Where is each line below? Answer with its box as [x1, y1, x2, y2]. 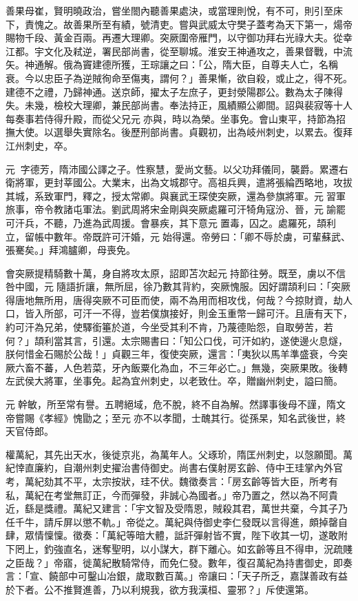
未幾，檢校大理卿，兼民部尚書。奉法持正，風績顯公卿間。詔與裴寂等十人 [24, 98, 352, 112]
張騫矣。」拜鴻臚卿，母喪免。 [6, 243, 136, 257]
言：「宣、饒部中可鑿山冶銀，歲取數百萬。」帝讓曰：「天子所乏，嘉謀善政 [6, 569, 328, 583]
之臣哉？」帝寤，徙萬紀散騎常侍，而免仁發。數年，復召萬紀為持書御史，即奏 [6, 555, 352, 569]
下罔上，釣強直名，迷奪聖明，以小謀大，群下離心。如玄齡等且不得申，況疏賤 [6, 541, 352, 556]
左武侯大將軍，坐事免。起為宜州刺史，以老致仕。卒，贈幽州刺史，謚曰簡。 [6, 374, 343, 388]
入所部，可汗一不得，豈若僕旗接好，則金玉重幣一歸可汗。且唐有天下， [34, 306, 352, 320]
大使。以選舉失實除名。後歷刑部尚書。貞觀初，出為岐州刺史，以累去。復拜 [14, 125, 352, 139]
